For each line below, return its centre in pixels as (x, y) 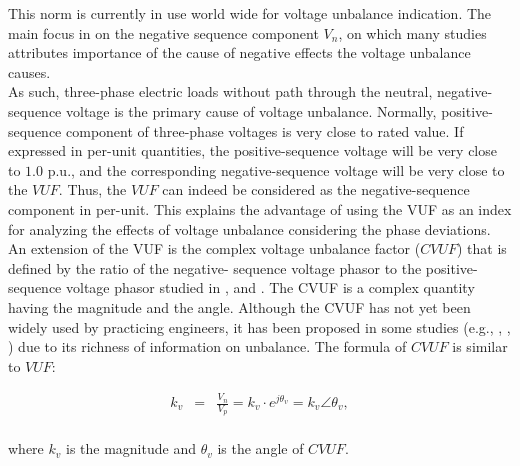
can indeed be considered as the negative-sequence (316, 189)
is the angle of (260, 448)
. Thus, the (92, 189)
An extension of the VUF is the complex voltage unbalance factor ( (214, 248)
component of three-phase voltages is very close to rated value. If (265, 130)
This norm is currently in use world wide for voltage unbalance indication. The (250, 13)
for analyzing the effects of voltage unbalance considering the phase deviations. (249, 228)
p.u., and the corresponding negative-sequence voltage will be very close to (276, 169)
